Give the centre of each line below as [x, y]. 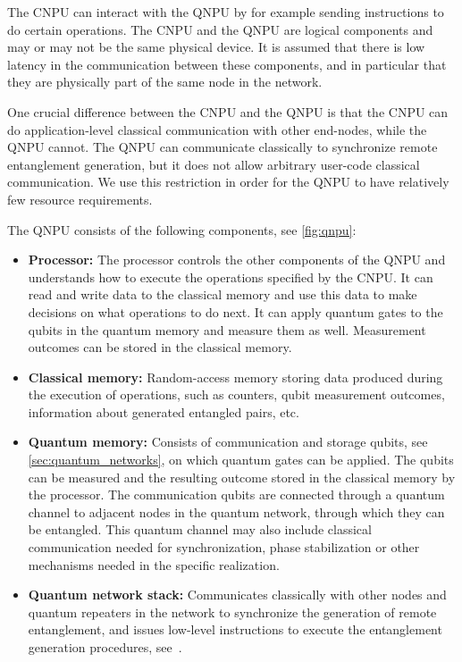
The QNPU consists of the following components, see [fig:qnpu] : [182, 229]
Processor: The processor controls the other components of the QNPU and [237, 260]
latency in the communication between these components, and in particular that [227, 64]
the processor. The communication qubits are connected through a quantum [236, 494]
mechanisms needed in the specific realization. [154, 564]
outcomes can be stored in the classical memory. [160, 347]
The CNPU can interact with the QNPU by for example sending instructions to [226, 12]
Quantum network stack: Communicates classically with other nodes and [237, 595]
